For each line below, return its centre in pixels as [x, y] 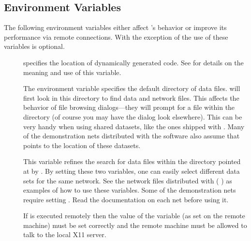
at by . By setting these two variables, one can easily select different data [132, 171]
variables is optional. [34, 46]
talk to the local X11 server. [65, 234]
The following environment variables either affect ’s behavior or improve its [115, 27]
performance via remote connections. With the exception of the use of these [116, 37]
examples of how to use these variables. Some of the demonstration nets [130, 190]
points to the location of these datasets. [82, 145]
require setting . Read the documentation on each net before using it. [126, 199]
